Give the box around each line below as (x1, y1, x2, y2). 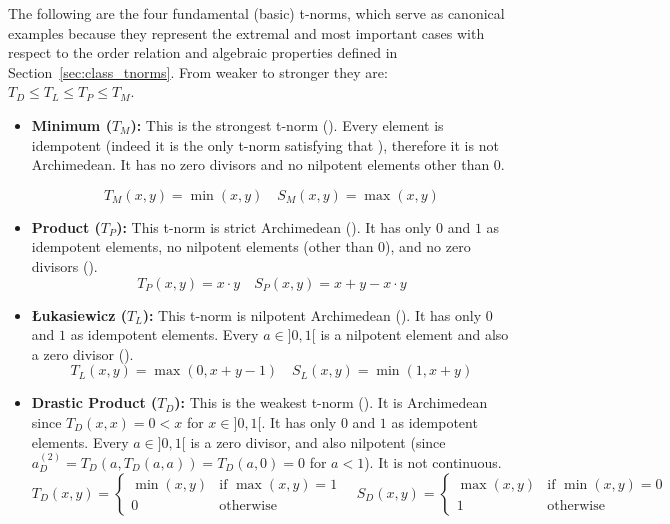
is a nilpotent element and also (320, 324, 509, 345)
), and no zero (385, 236, 471, 257)
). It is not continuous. (364, 451, 502, 472)
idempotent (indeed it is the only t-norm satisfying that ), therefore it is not (31, 134, 499, 155)
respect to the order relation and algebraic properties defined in (8, 42, 398, 63)
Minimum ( (31, 114, 112, 135)
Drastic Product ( (31, 392, 158, 413)
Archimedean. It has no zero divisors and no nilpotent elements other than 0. (31, 154, 505, 175)
